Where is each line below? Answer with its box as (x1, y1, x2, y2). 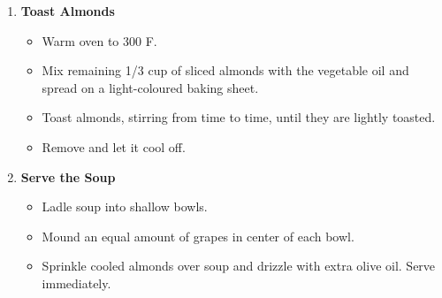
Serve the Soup (20, 167, 116, 186)
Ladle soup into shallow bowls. (42, 197, 208, 216)
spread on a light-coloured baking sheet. (42, 78, 259, 96)
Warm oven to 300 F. (42, 31, 157, 50)
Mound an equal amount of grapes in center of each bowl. (42, 226, 354, 245)
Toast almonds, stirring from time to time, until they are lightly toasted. (42, 108, 436, 126)
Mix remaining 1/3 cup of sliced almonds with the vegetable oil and (42, 61, 409, 80)
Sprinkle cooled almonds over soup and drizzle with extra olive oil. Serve (42, 256, 436, 275)
